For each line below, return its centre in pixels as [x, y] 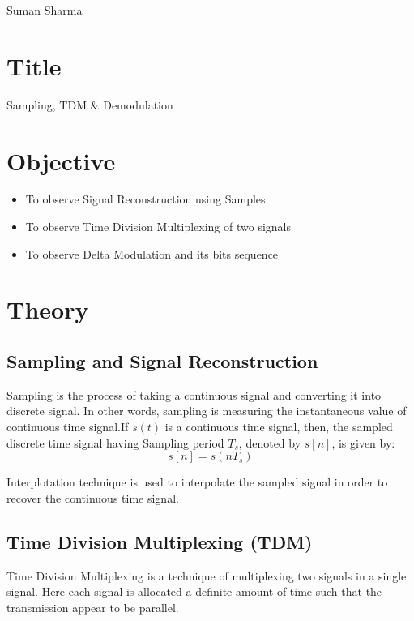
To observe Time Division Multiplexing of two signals [158, 227]
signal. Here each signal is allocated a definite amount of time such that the [194, 591]
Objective [61, 160]
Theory [48, 309]
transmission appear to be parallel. [93, 607]
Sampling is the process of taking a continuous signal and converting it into [194, 394]
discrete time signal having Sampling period [115, 442]
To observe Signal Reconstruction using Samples [145, 199]
